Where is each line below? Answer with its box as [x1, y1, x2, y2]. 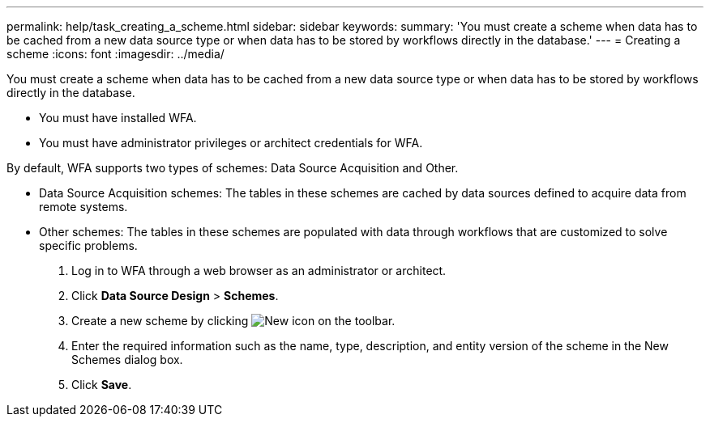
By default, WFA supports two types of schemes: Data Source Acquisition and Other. [6, 161, 459, 175]
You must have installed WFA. [39, 111, 197, 125]
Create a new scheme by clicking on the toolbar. [71, 314, 396, 328]
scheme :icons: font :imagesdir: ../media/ [6, 47, 225, 61]
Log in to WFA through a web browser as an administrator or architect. [71, 264, 447, 277]
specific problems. [39, 239, 138, 252]
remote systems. [39, 200, 128, 214]
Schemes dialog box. [71, 353, 183, 366]
